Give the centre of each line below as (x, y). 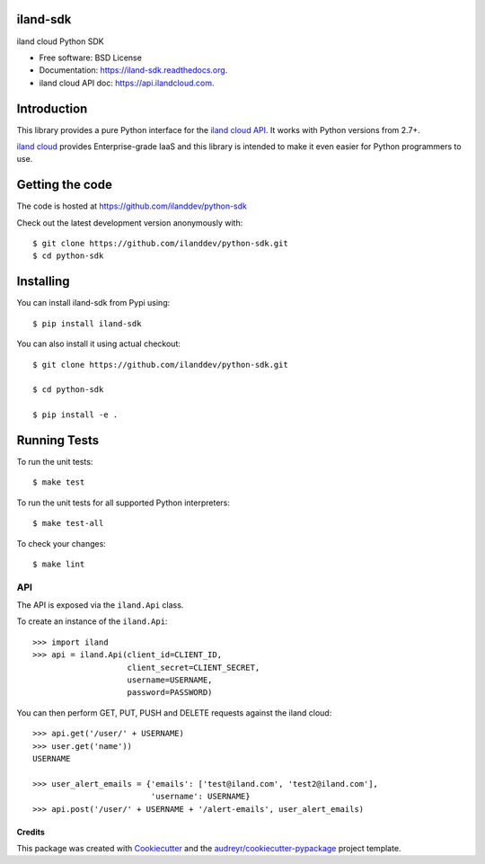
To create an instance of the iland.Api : (92, 621)
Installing (44, 282)
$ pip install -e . (75, 415)
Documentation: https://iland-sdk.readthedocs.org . (133, 70)
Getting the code (64, 185)
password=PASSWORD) (170, 693)
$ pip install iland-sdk (87, 323)
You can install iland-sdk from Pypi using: (93, 303)
